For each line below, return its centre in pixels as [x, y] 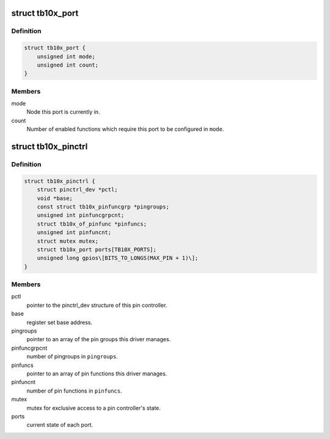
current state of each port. [60, 425]
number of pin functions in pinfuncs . [74, 391]
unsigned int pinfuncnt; [74, 233]
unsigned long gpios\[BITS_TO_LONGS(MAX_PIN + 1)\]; [118, 258]
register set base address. [60, 322]
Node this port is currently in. [63, 112]
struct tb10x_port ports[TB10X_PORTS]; [97, 249]
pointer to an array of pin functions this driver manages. [97, 374]
